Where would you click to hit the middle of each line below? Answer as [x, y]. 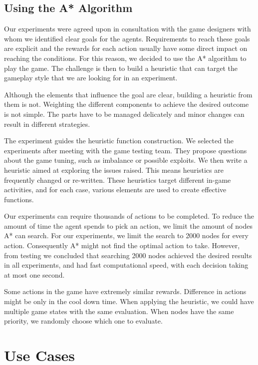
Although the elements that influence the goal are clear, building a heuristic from [128, 94]
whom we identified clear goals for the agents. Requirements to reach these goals [127, 38]
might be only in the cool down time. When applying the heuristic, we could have [129, 301]
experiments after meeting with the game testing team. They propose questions [126, 150]
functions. [19, 199]
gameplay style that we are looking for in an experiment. [91, 78]
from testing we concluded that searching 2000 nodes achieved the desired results [128, 255]
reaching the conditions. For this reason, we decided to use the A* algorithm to [125, 58]
